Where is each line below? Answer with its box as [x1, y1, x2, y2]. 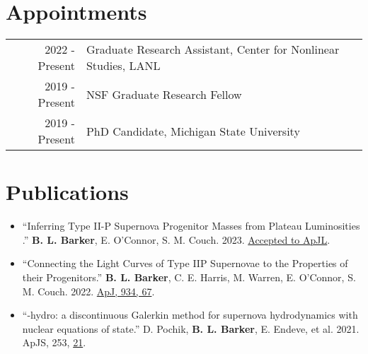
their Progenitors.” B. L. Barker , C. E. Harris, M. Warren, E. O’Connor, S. [22, 270, 356, 285]
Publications [6, 177, 129, 206]
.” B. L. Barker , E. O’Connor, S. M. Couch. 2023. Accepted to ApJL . [22, 232, 330, 247]
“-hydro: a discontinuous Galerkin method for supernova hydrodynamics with [22, 307, 358, 322]
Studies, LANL [86, 57, 161, 74]
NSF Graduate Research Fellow [86, 85, 242, 102]
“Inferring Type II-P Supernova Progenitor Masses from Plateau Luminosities [22, 218, 360, 233]
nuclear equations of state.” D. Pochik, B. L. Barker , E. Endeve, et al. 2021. [22, 321, 360, 336]
